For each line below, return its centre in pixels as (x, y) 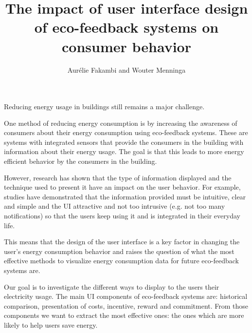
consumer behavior (126, 46)
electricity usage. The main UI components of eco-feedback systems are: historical (126, 296)
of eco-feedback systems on (126, 27)
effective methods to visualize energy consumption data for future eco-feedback (121, 261)
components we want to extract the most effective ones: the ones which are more (124, 315)
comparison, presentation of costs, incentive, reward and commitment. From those (126, 305)
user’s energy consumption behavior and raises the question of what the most (119, 251)
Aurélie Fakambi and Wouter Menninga (126, 69)
